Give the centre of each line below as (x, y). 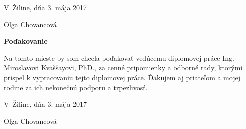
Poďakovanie (26, 41)
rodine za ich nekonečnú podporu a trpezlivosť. (76, 87)
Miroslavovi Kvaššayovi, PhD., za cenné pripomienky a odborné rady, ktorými (123, 67)
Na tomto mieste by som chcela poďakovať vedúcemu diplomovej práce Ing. (119, 58)
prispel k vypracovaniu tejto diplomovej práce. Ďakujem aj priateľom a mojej (122, 77)
